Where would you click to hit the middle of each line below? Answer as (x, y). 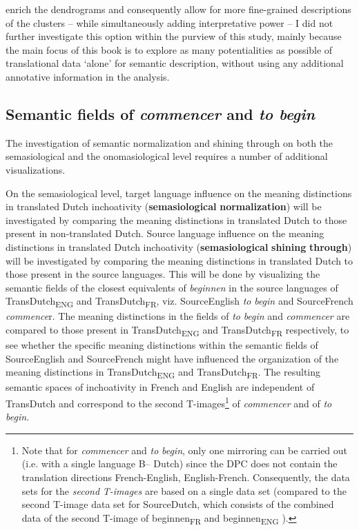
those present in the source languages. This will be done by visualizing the (163, 274)
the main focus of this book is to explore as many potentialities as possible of (169, 49)
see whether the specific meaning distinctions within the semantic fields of (162, 345)
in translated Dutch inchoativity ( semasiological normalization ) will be (164, 206)
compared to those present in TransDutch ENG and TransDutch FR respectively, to (177, 330)
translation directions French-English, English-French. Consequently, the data (186, 477)
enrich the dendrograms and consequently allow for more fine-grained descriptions (178, 9)
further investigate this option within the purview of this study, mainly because (174, 36)
